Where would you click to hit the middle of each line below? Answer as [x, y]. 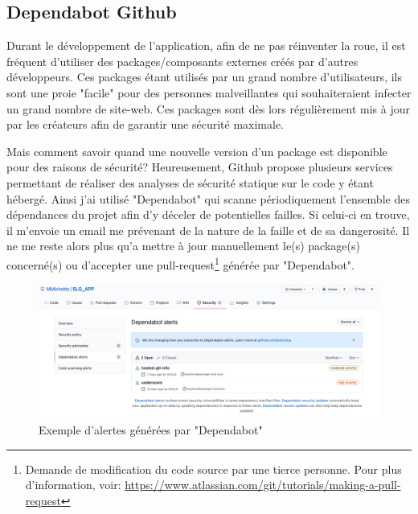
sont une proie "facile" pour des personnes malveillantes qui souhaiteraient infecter [209, 92]
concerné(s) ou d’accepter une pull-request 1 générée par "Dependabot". [180, 263]
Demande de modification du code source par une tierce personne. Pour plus [213, 469]
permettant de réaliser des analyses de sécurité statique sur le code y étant [190, 182]
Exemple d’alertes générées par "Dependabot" [151, 430]
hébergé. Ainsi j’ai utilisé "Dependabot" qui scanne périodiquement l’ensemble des [208, 198]
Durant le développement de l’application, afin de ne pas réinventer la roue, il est [206, 45]
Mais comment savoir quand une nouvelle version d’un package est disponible [197, 151]
